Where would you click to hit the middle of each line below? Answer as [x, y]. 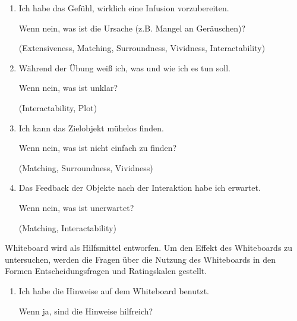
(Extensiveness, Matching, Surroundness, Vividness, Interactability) [142, 48]
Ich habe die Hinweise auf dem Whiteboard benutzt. [114, 290]
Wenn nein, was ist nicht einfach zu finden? [98, 148]
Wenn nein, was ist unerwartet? [76, 207]
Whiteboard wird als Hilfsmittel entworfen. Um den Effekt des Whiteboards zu [149, 248]
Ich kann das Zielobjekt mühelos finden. [91, 128]
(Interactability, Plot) [58, 107]
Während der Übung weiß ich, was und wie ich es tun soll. [124, 67]
